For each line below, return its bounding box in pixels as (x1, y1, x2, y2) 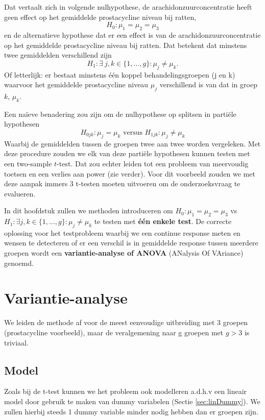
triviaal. (4, 337, 29, 348)
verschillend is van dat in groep (159, 79, 257, 90)
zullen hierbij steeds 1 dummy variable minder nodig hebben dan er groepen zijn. (4, 406, 258, 416)
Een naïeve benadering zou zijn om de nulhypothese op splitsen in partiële (4, 108, 236, 119)
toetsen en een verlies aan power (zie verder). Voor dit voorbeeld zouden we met (4, 168, 255, 179)
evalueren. (4, 188, 36, 199)
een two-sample (4, 158, 52, 168)
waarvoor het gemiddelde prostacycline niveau (4, 79, 149, 90)
